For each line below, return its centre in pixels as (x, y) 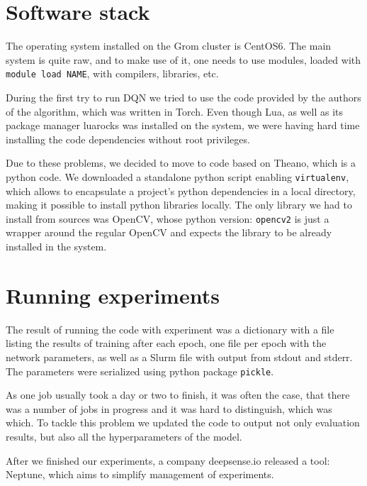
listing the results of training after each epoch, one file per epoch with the (166, 343)
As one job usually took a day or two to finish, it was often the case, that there (178, 395)
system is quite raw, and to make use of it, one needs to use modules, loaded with (183, 59)
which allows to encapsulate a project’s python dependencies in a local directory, (181, 190)
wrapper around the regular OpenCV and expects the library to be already (169, 232)
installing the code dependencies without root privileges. (128, 139)
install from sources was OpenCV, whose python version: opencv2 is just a (168, 218)
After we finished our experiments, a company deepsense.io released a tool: (168, 460)
